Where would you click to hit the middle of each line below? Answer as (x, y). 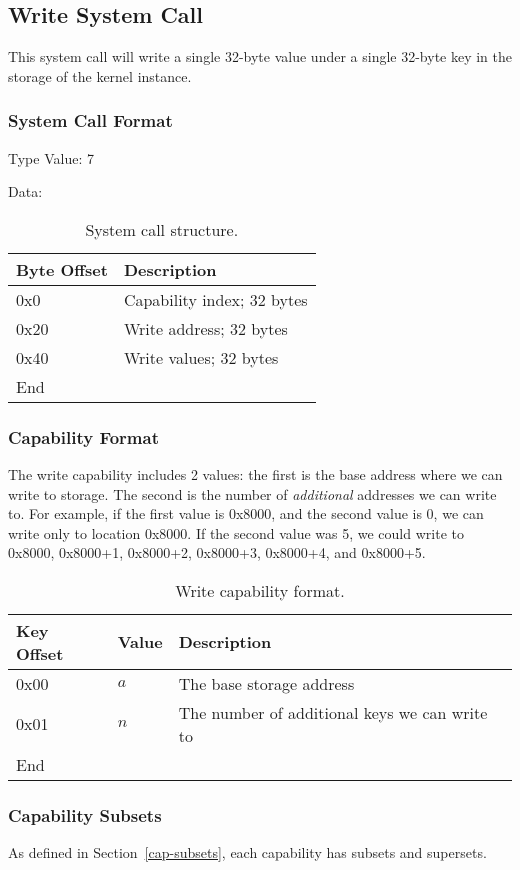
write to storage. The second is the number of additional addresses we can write (252, 493)
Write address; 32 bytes (205, 328)
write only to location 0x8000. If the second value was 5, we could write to (236, 532)
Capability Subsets (85, 814)
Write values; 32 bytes (201, 357)
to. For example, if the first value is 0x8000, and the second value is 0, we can (246, 513)
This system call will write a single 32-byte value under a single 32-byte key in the (260, 56)
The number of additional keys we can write (333, 712)
